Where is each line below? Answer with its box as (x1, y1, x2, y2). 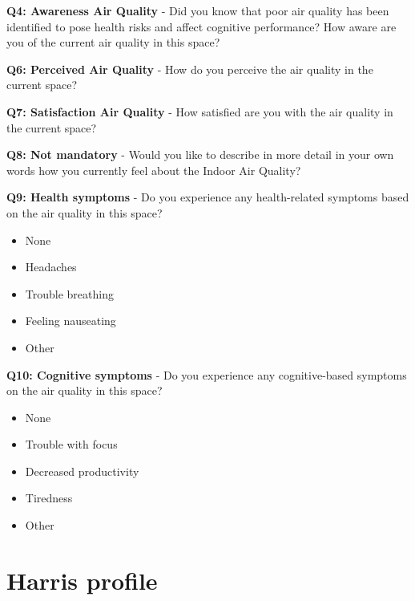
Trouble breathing (25, 285, 114, 302)
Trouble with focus (25, 436, 118, 453)
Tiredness (25, 489, 73, 506)
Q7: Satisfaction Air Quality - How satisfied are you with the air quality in (6, 103, 393, 120)
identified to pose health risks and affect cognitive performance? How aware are (6, 18, 397, 35)
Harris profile (6, 563, 158, 596)
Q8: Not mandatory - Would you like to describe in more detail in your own (6, 146, 394, 163)
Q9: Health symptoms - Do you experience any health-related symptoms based (6, 189, 409, 205)
